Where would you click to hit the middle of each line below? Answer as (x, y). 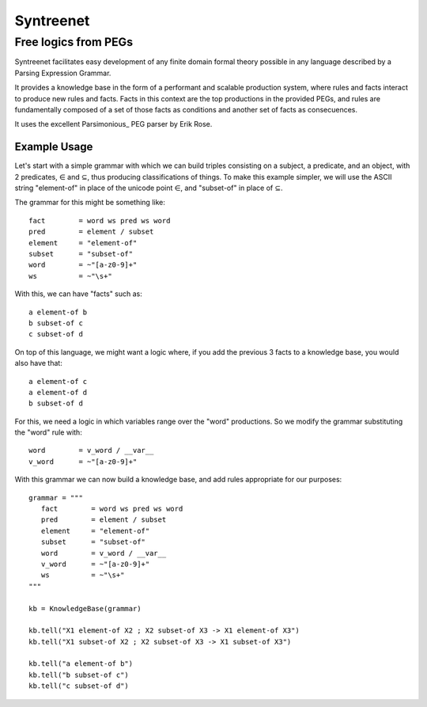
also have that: (38, 363)
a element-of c (58, 381)
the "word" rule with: (48, 432)
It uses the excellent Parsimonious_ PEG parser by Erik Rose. (113, 124)
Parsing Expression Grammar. (63, 73)
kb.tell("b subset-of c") (79, 675)
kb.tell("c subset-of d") (79, 686)
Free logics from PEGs (74, 42)
